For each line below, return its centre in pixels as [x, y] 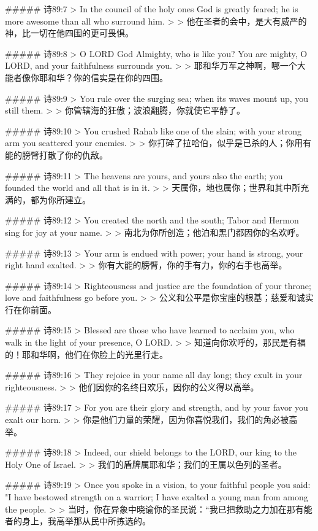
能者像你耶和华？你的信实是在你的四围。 [86, 77]
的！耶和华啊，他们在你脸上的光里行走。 [86, 354]
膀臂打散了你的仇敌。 [65, 154]
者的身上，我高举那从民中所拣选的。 [78, 521]
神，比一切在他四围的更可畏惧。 [69, 33]
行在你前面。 [31, 309]
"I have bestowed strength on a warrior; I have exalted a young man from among [157, 497]
